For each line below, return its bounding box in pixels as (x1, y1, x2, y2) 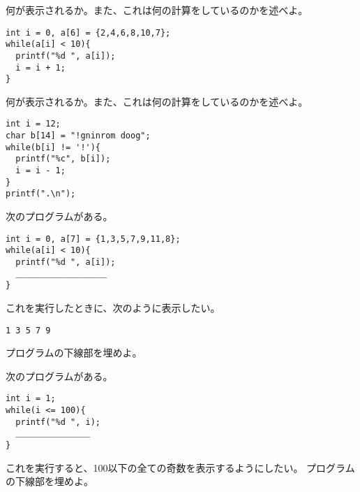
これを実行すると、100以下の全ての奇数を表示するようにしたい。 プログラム (6, 460, 355, 475)
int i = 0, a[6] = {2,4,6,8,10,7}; (6, 27, 171, 38)
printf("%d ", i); (15, 417, 101, 427)
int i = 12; (6, 119, 61, 129)
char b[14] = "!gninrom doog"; (6, 131, 151, 141)
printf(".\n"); (6, 189, 76, 199)
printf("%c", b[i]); (15, 154, 111, 164)
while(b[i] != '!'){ (6, 142, 101, 152)
